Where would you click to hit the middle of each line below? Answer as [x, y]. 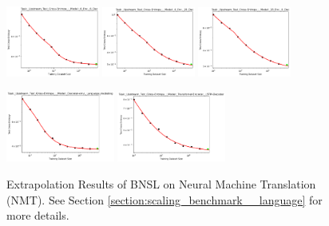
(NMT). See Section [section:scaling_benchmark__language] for [164, 199]
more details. [38, 215]
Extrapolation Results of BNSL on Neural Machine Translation [161, 183]
